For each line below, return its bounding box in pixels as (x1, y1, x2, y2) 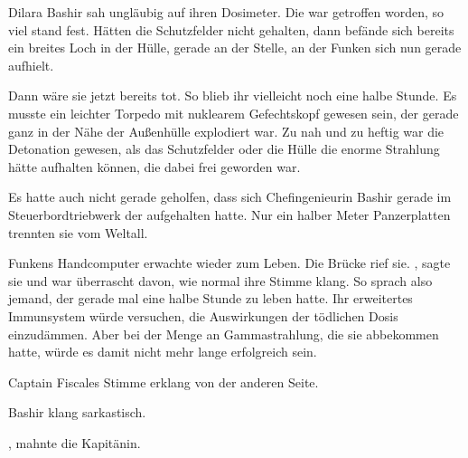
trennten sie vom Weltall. (8, 223, 148, 242)
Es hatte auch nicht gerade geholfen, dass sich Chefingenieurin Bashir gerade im (8, 187, 452, 206)
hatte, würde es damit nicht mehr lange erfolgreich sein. (8, 342, 317, 361)
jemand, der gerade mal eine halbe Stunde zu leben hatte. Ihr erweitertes (8, 289, 413, 308)
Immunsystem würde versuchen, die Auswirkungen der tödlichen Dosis (8, 306, 398, 325)
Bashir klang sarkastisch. (8, 403, 146, 422)
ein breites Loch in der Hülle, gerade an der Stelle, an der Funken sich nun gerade (8, 38, 462, 57)
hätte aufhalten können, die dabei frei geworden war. (8, 157, 301, 176)
